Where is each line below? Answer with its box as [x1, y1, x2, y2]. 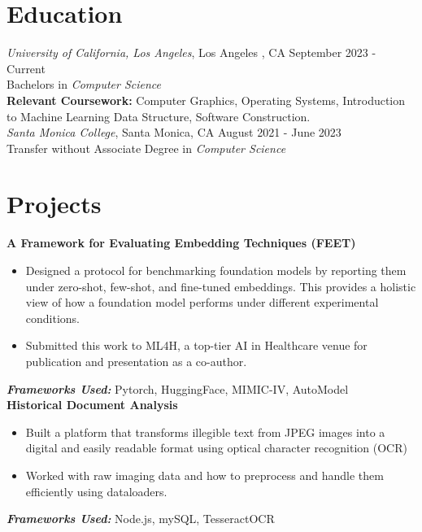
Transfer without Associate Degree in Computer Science [7, 139, 286, 156]
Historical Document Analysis [7, 396, 178, 413]
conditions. [25, 309, 80, 326]
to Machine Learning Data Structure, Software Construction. [7, 107, 311, 124]
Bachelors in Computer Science [7, 76, 162, 93]
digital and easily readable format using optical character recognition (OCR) [25, 439, 407, 456]
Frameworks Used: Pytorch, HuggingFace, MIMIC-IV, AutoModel [7, 380, 349, 397]
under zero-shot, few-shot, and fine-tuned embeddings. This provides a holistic [25, 277, 416, 294]
